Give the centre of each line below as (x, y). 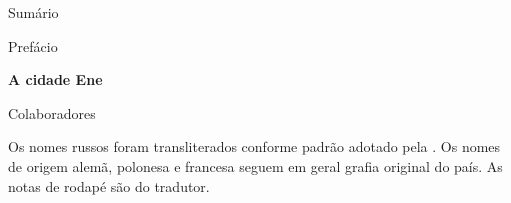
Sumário (33, 12)
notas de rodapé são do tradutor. (109, 185)
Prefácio (33, 45)
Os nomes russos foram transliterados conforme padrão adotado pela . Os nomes (254, 146)
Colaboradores (52, 112)
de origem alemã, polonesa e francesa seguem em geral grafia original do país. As (255, 165)
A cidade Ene (55, 79)
